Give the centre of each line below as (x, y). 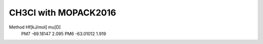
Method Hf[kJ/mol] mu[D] (35, 27)
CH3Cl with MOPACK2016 (63, 13)
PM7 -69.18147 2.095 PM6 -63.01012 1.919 (64, 33)
